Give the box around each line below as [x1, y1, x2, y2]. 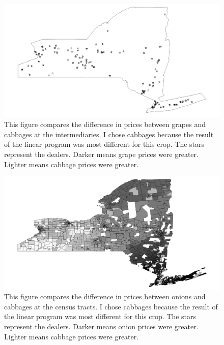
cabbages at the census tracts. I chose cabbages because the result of [4, 301, 218, 311]
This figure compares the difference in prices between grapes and [4, 119, 206, 130]
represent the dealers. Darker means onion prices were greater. [4, 321, 199, 332]
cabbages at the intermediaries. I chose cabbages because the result [4, 129, 214, 139]
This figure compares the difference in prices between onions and [4, 291, 206, 302]
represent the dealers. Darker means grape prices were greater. [4, 148, 199, 159]
